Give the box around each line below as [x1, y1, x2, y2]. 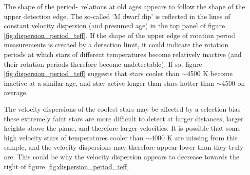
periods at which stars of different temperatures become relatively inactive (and [4, 49, 242, 59]
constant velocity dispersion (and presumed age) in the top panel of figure [4, 20, 225, 31]
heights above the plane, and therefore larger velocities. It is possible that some [4, 123, 241, 133]
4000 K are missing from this [151, 132, 238, 142]
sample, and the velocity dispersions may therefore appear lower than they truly [4, 142, 244, 152]
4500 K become [187, 68, 233, 78]
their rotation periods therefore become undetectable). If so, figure [4, 58, 202, 69]
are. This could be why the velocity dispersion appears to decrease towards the [4, 151, 239, 161]
